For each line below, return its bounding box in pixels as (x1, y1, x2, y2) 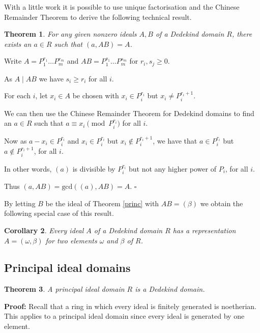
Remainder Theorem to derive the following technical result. (4, 11, 192, 22)
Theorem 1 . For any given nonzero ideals (4, 29, 137, 39)
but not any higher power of (128, 163, 216, 174)
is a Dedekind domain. (135, 284, 205, 294)
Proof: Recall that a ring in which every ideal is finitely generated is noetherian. (4, 300, 256, 311)
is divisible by (72, 163, 115, 174)
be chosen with (72, 90, 119, 101)
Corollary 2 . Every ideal (4, 225, 84, 235)
